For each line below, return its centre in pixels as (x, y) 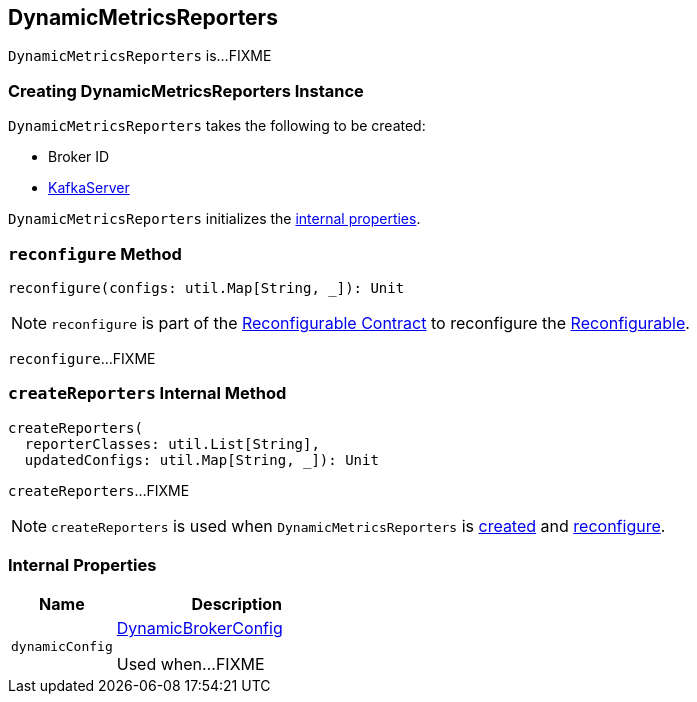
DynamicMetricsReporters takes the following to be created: (217, 126)
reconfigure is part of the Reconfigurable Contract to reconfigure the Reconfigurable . (370, 322)
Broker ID (79, 157)
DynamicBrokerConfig (199, 628)
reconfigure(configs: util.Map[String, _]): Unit (206, 287)
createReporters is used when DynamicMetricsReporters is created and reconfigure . (358, 525)
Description (236, 604)
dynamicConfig (62, 646)
